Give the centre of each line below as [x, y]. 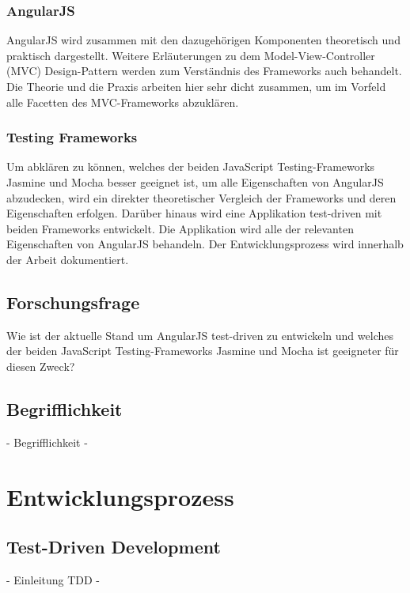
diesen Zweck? [41, 366]
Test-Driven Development [114, 547]
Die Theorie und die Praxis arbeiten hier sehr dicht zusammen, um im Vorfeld [196, 86]
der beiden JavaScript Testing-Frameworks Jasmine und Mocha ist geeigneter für [203, 351]
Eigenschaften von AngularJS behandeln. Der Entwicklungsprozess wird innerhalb [205, 244]
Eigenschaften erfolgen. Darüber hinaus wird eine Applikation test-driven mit [194, 213]
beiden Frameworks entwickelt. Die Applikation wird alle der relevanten [180, 228]
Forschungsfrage [73, 302]
